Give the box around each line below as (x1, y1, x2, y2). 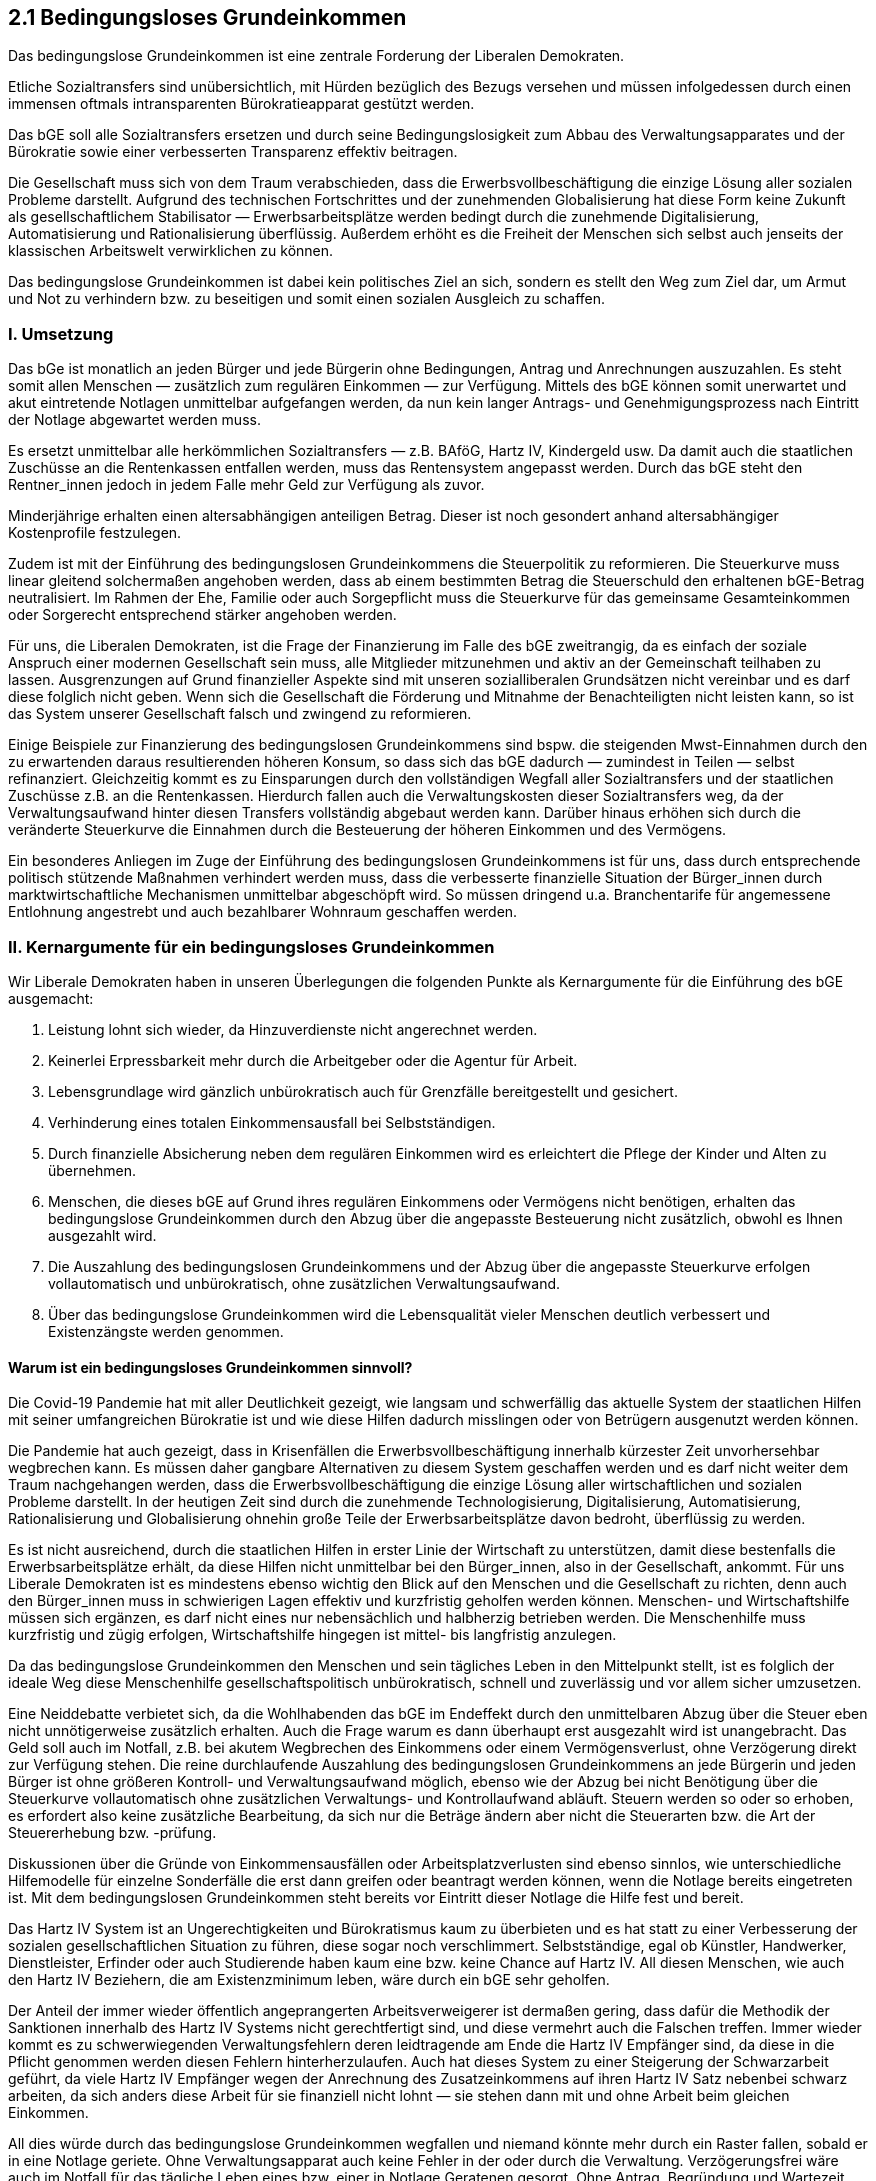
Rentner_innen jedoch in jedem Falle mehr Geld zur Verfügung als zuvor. (8, 476, 485, 494)
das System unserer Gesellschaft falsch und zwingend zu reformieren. (8, 705, 472, 723)
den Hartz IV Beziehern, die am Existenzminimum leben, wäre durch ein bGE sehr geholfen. (8, 1971, 610, 1989)
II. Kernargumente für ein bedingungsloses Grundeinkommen (8, 936, 495, 957)
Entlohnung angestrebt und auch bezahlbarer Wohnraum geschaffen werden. (8, 903, 518, 921)
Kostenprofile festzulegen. (8, 524, 182, 542)
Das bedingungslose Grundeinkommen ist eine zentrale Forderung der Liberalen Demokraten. (8, 47, 625, 65)
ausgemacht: (8, 989, 94, 1007)
